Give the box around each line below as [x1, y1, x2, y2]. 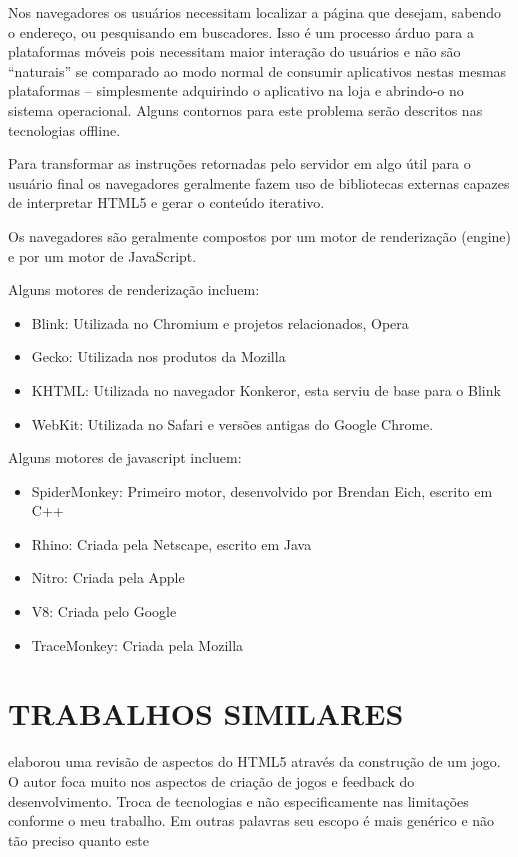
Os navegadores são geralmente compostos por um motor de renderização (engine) [8, 225, 512, 246]
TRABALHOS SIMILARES [8, 693, 404, 734]
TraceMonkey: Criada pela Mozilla [31, 634, 244, 655]
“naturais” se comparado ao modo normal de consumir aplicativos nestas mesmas [8, 60, 507, 81]
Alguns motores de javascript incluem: [8, 447, 242, 468]
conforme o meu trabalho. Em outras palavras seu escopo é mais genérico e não [8, 810, 495, 831]
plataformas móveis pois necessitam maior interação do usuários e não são [8, 41, 461, 62]
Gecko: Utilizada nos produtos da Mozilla [31, 346, 286, 367]
